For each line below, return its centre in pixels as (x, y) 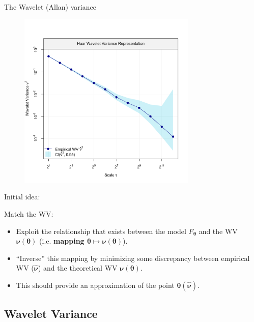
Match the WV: (29, 214)
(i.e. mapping (62, 241)
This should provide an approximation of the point (95, 285)
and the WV (218, 231)
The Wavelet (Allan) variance (50, 7)
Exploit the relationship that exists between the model (101, 231)
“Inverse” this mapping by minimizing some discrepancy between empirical (133, 258)
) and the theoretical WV (78, 268)
